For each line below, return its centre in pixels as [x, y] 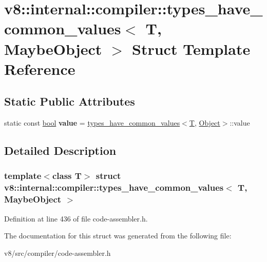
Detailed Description [60, 150]
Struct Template [191, 48]
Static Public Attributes [70, 101]
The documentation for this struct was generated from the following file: [118, 236]
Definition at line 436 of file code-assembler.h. [76, 218]
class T [67, 176]
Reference [40, 68]
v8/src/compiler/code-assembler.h [58, 253]
